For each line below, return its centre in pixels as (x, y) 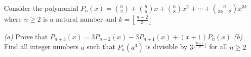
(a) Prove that (26, 36)
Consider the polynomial (41, 8)
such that (101, 46)
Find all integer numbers (41, 46)
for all (218, 46)
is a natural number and (80, 19)
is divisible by (167, 46)
